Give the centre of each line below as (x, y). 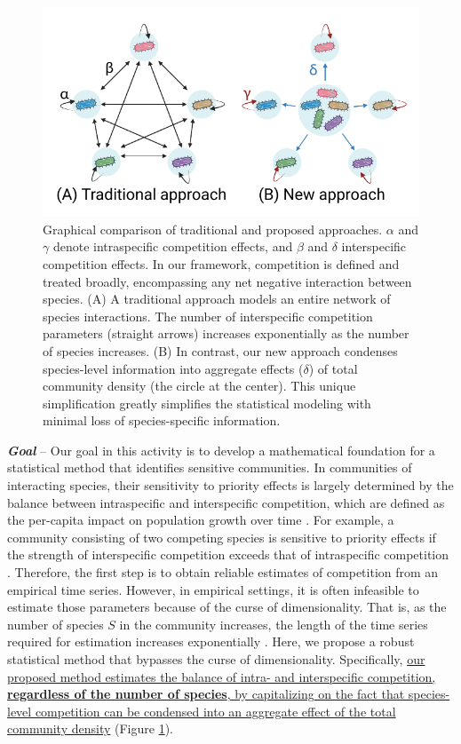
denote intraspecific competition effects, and (173, 246)
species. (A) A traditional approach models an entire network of (217, 299)
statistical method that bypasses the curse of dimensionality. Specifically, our (216, 659)
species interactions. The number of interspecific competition (208, 316)
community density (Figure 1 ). (90, 728)
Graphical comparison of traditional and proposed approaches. (213, 229)
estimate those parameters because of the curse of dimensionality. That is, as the (227, 607)
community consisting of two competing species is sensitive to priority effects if (222, 537)
